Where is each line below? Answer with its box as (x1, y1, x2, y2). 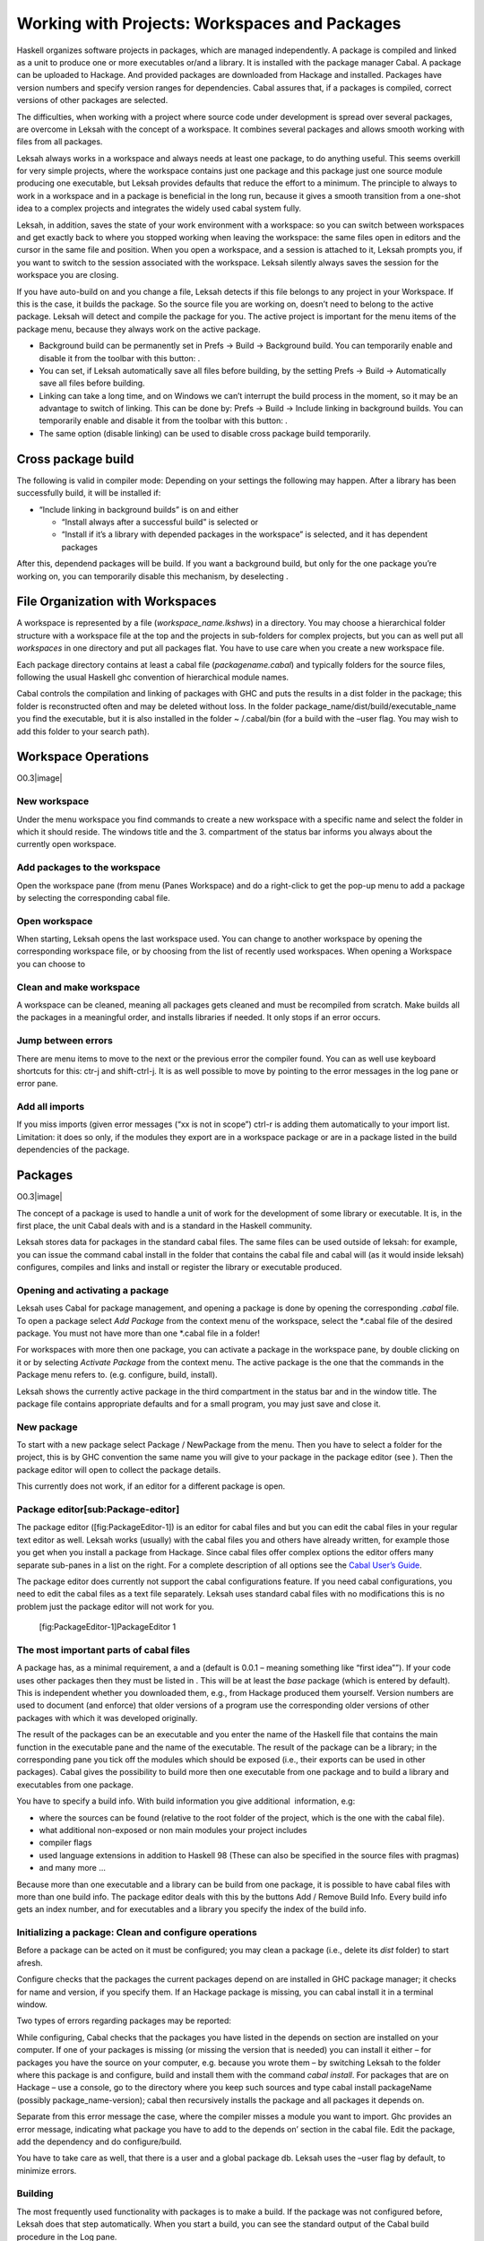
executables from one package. (16, 1779, 134, 1790)
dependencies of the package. (16, 1144, 130, 1155)
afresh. (16, 1957, 43, 1968)
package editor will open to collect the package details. (16, 1464, 221, 1475)
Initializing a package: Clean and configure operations (16, 1926, 257, 1939)
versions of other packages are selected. (16, 95, 169, 106)
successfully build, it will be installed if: (16, 488, 161, 498)
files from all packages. (16, 136, 103, 147)
